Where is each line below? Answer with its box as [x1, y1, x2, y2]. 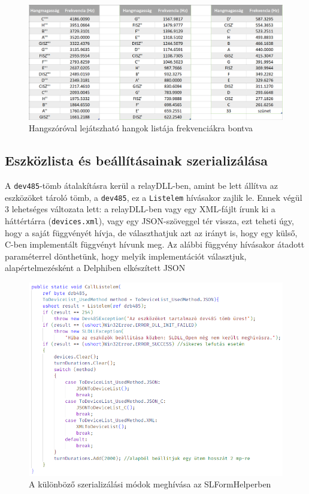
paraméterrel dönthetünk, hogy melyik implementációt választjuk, [5, 249, 247, 262]
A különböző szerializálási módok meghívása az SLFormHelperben [29, 478, 271, 490]
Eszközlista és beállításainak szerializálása [5, 151, 268, 170]
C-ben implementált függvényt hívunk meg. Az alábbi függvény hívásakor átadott [5, 238, 305, 251]
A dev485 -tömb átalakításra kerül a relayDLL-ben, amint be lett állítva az [5, 179, 278, 192]
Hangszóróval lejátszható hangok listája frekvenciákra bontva [29, 122, 253, 134]
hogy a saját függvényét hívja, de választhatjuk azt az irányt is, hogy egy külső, [5, 226, 298, 239]
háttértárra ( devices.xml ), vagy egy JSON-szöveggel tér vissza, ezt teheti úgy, [5, 215, 294, 227]
